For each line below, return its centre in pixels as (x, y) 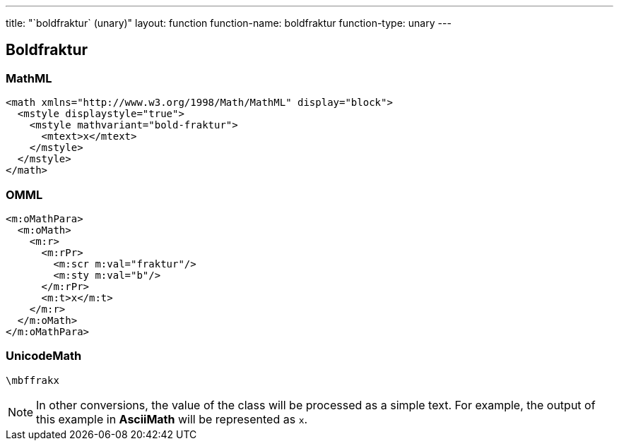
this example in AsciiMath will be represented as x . (172, 419)
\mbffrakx (33, 380)
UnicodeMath (44, 356)
